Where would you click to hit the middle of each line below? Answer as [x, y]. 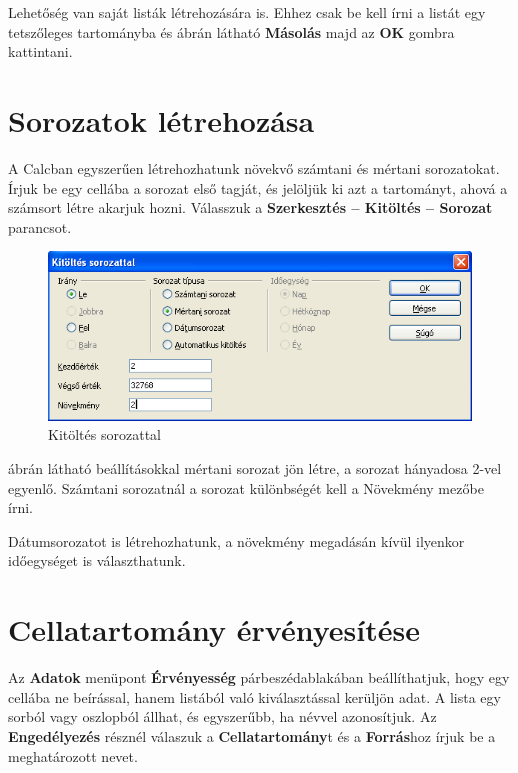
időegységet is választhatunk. [97, 560]
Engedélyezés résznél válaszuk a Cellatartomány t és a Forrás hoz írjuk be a [252, 735]
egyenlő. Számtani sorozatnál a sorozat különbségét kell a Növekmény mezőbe [246, 487]
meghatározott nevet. [73, 755]
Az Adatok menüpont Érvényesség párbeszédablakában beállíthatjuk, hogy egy [259, 677]
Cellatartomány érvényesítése [214, 629]
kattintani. [40, 51]
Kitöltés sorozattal [104, 434]
